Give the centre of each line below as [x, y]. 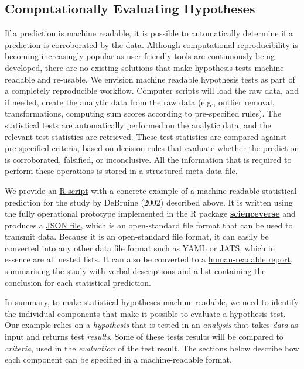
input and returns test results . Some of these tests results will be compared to [144, 336]
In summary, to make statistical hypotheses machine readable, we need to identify [152, 302]
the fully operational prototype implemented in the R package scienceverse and [150, 213]
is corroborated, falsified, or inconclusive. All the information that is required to [148, 159]
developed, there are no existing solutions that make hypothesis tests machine [144, 67]
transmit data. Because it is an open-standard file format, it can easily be [137, 236]
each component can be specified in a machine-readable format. [118, 359]
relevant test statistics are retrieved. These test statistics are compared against [146, 136]
